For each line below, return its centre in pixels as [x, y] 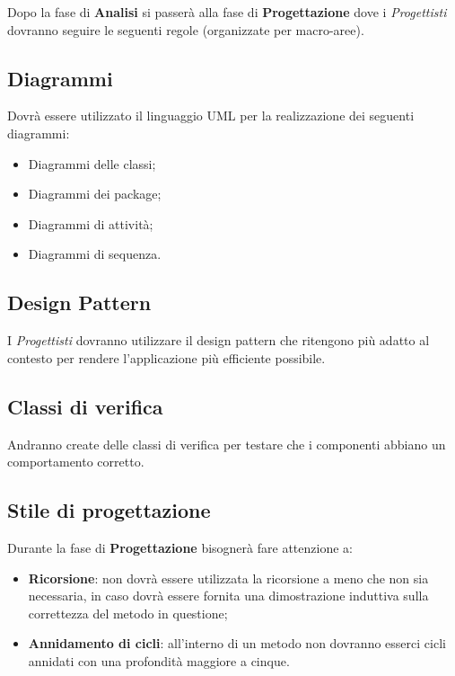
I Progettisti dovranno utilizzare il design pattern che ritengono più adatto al [219, 340]
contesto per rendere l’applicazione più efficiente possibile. [166, 357]
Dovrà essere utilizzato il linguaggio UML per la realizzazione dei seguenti [211, 116]
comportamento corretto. [76, 462]
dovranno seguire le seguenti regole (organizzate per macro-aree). [186, 29]
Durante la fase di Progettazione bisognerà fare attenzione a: [180, 547]
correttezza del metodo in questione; [128, 613]
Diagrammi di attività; [91, 223]
